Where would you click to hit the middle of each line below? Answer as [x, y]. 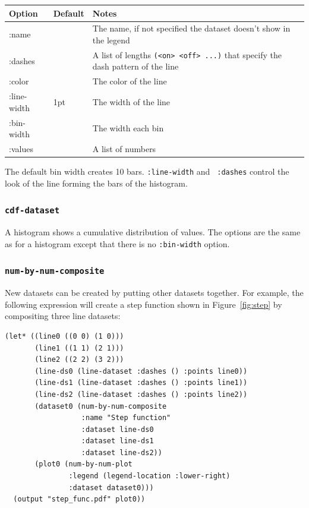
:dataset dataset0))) [111, 488]
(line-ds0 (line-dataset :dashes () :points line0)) [141, 371]
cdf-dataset [32, 211]
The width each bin [128, 128]
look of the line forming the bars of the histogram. [96, 183]
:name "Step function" [126, 418]
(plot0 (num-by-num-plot [83, 464]
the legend [111, 40]
